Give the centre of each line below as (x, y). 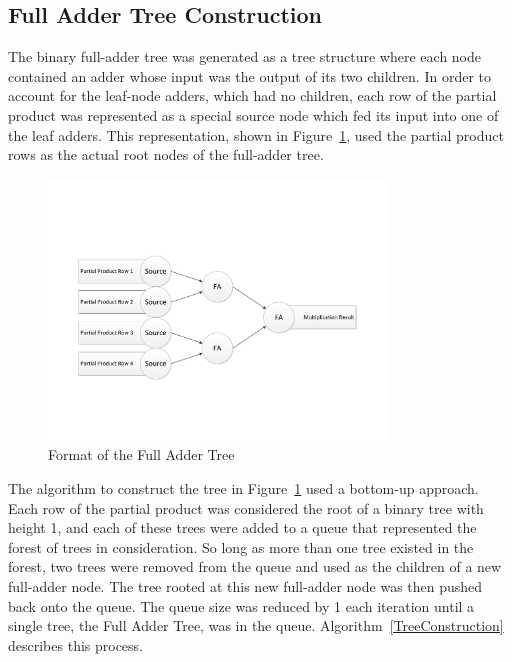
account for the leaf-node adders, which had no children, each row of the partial (252, 95)
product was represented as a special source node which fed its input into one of (253, 114)
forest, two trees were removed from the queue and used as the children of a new (255, 566)
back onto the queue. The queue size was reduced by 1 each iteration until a (241, 605)
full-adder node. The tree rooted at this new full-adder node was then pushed (245, 585)
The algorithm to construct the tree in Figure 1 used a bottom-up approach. (243, 487)
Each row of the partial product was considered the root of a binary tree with (246, 507)
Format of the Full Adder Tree (141, 454)
